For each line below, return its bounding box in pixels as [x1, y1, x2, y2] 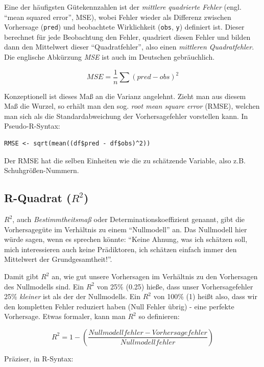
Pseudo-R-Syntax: [4, 120, 60, 131]
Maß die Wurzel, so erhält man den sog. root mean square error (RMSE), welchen [4, 101, 260, 111]
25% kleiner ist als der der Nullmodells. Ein [4, 291, 141, 302]
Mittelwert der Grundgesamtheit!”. [4, 254, 112, 264]
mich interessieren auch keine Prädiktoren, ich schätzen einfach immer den [4, 243, 237, 254]
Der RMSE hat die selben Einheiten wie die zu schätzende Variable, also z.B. [4, 155, 246, 165]
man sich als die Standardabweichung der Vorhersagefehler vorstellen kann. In [4, 110, 248, 121]
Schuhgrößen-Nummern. [4, 165, 79, 176]
